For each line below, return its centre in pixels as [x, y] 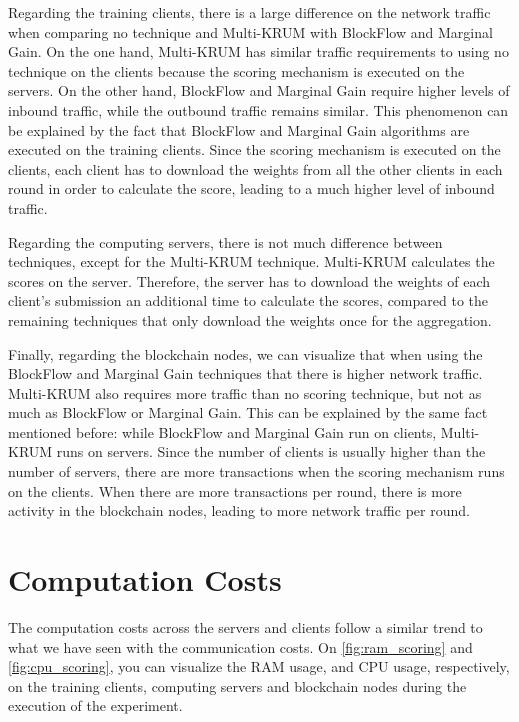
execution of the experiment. [95, 705]
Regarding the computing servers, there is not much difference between [225, 241]
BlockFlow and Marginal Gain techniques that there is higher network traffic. [245, 373]
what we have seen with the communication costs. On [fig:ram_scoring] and [240, 646]
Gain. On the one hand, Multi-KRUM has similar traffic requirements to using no [258, 51]
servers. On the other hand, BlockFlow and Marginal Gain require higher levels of [259, 90]
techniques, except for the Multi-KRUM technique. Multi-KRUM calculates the [251, 261]
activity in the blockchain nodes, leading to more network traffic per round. [239, 510]
